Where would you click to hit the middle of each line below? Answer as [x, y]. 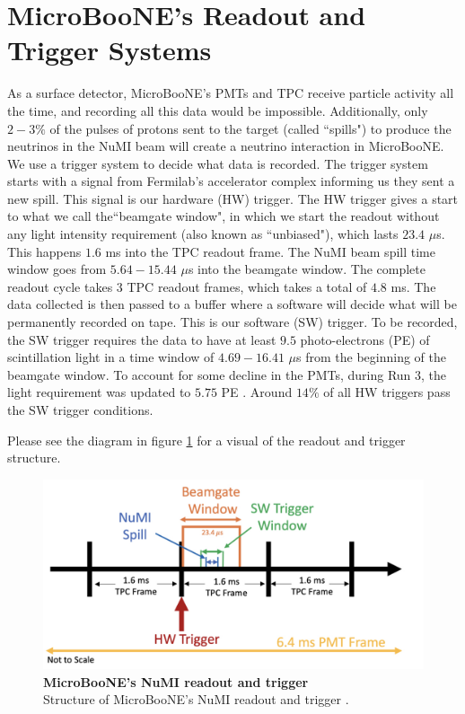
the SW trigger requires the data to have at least [142, 339]
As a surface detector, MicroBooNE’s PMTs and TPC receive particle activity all [231, 93]
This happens [44, 251]
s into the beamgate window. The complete [307, 269]
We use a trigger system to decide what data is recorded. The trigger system [218, 163]
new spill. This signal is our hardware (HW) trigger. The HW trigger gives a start [233, 198]
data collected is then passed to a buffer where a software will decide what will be [232, 304]
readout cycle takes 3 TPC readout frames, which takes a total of [187, 286]
